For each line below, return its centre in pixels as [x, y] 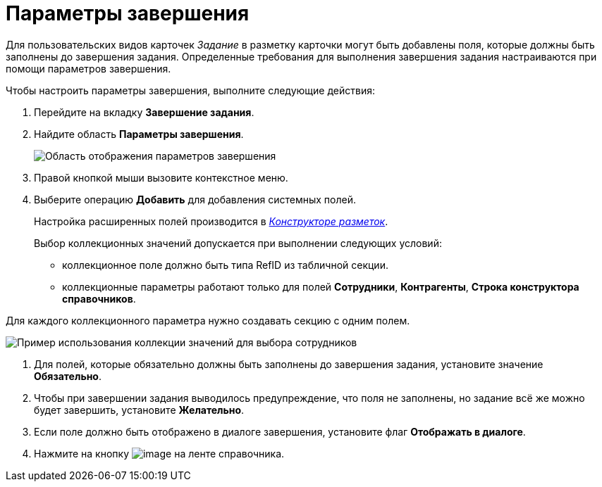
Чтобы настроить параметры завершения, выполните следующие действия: [190, 90]
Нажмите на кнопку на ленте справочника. [159, 453]
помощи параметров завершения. [88, 68]
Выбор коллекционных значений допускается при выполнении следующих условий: [238, 243]
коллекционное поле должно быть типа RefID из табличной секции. [225, 265]
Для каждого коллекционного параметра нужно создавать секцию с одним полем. [208, 320]
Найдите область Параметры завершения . [139, 134]
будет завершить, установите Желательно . [139, 410]
